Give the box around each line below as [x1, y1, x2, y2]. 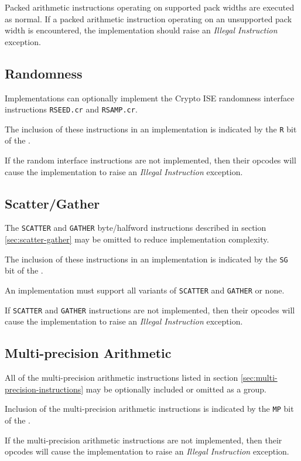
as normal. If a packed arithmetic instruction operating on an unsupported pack [5, 12, 292, 25]
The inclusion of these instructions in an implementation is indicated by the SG [5, 252, 288, 265]
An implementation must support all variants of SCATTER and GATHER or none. [5, 284, 285, 296]
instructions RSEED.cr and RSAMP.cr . [5, 103, 138, 115]
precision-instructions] [5, 383, 84, 395]
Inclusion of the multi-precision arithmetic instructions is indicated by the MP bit [5, 402, 294, 415]
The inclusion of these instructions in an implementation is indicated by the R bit [5, 122, 297, 135]
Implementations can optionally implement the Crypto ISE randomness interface [5, 91, 295, 104]
